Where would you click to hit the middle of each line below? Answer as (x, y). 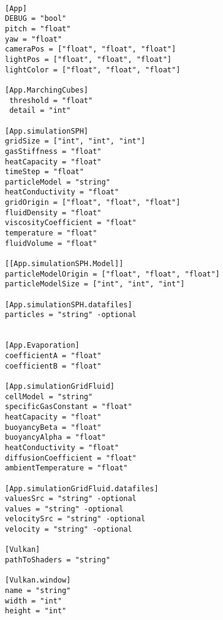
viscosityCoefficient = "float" (71, 223)
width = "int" (34, 601)
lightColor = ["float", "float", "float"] (93, 70)
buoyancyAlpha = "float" (55, 438)
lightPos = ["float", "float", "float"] (89, 59)
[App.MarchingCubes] (47, 90)
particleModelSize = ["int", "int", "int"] (95, 284)
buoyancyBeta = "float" (53, 427)
